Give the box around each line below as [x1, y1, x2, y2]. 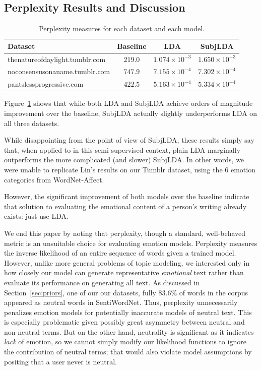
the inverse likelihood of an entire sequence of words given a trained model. [4, 248, 236, 258]
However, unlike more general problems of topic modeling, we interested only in [4, 257, 250, 268]
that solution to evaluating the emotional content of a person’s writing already [4, 201, 247, 211]
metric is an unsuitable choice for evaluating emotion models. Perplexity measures [4, 237, 257, 248]
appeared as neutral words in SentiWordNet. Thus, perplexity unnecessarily [4, 297, 238, 307]
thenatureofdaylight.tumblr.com [8, 53, 106, 64]
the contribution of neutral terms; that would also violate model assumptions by [4, 346, 252, 357]
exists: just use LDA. [4, 211, 69, 221]
